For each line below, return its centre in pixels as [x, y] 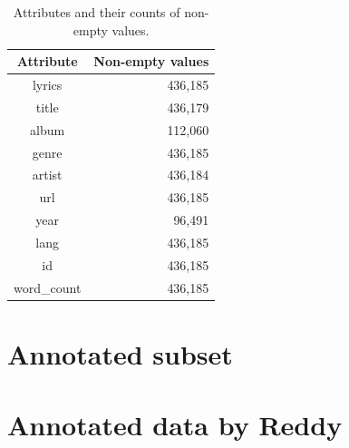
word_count [48, 287]
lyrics [47, 85]
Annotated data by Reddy [175, 425]
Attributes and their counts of [97, 12]
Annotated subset [120, 353]
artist [47, 175]
